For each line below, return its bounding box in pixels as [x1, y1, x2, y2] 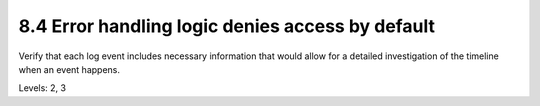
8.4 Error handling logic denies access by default [18, 15, 435, 37]
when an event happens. [18, 63, 120, 75]
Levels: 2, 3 [18, 82, 67, 94]
